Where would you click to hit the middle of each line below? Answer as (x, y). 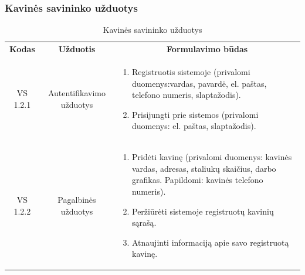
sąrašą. (144, 223)
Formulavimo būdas (207, 49)
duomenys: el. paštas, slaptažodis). (194, 126)
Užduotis (77, 49)
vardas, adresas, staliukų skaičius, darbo (204, 168)
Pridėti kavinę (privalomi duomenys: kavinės (212, 157)
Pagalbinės (77, 199)
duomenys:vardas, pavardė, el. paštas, (199, 83)
